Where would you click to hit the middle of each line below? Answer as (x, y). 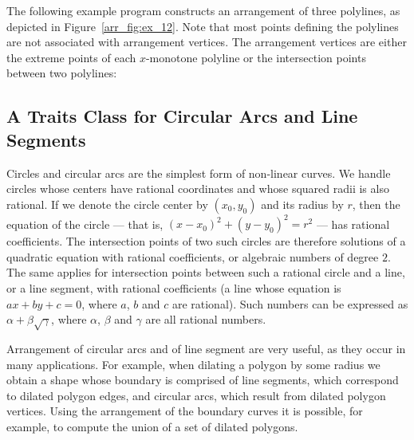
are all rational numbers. (206, 319)
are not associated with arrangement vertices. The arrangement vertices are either (207, 42)
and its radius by (302, 204)
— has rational (353, 224)
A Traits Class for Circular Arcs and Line (182, 116)
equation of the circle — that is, (85, 224)
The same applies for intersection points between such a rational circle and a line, (206, 272)
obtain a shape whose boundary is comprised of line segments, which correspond (203, 380)
